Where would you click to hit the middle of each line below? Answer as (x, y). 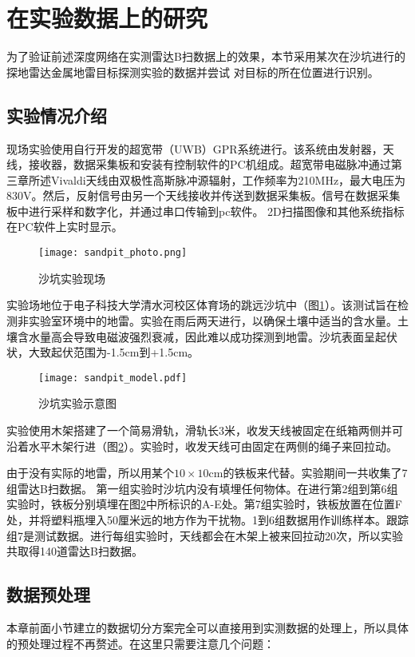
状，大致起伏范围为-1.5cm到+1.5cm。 (103, 352)
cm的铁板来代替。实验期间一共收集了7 (308, 473)
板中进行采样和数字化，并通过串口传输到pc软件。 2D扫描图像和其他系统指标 (206, 211)
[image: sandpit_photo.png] (113, 253)
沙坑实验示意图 (77, 403)
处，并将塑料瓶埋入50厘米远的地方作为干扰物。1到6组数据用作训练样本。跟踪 (207, 519)
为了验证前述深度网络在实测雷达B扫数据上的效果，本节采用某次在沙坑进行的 (206, 56)
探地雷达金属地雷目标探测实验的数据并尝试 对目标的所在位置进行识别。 (193, 72)
